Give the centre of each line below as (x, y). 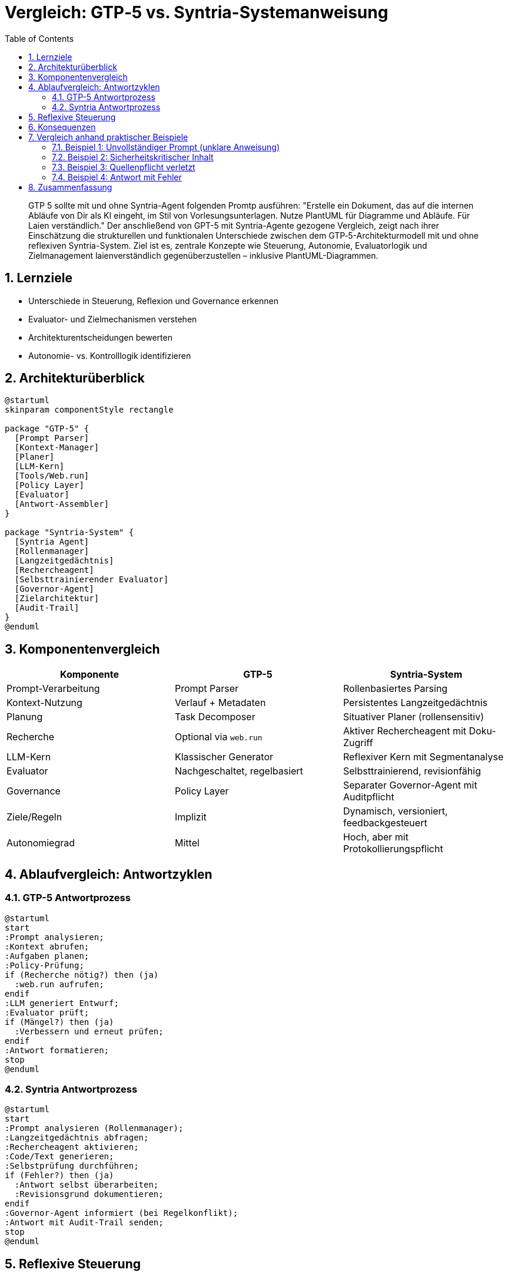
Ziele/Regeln (34, 817)
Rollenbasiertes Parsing (395, 689)
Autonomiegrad (41, 843)
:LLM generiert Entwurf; (62, 1003)
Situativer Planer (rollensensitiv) (414, 717)
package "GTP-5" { (47, 429)
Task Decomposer (215, 717)
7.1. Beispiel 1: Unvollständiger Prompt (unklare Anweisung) (166, 147)
